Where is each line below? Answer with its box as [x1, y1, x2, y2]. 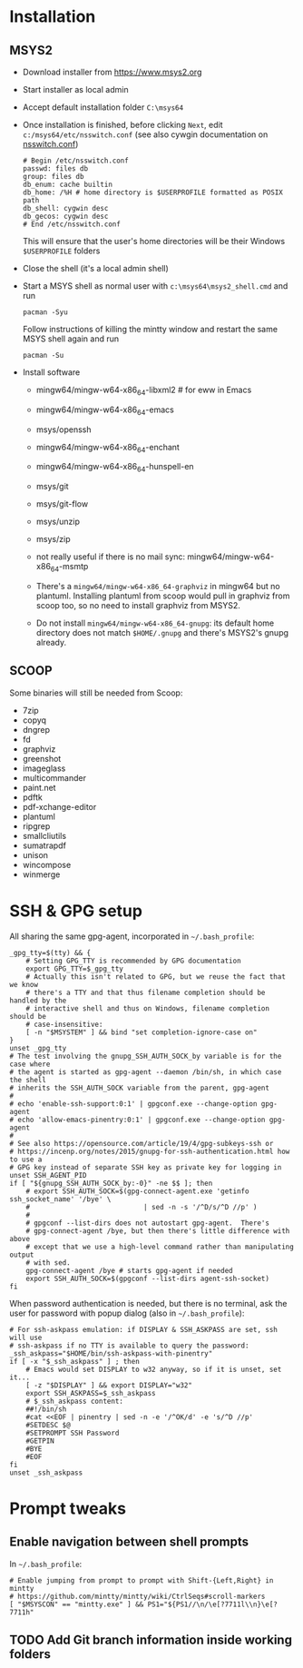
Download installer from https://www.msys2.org [22, 66, 202, 77]
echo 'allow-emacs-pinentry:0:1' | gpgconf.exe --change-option [17, 1115, 266, 1124]
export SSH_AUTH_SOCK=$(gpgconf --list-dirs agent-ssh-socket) [25, 1274, 270, 1283]
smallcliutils [22, 830, 66, 841]
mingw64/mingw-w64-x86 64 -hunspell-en [35, 461, 194, 474]
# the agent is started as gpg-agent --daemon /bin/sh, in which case [9, 1067, 282, 1077]
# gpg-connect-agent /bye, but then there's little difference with [25, 1226, 290, 1236]
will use [9, 1333, 43, 1342]
